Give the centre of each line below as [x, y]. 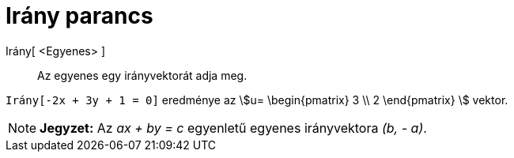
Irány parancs [79, 16]
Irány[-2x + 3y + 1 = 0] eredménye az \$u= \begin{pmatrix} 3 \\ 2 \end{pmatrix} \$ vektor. [257, 100]
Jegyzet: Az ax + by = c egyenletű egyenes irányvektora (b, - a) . [233, 128]
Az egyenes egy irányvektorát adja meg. [142, 75]
